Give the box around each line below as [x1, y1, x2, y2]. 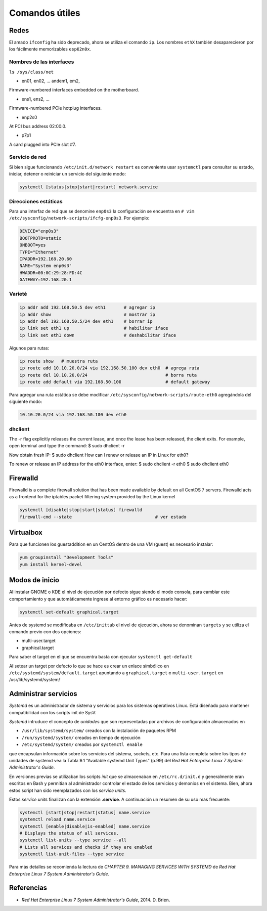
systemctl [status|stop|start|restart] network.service [19, 184, 158, 190]
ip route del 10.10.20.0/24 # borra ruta [19, 372, 197, 378]
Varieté [9, 291, 27, 298]
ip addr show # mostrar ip [19, 311, 155, 317]
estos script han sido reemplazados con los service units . [9, 787, 127, 793]
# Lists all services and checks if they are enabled [19, 844, 153, 850]
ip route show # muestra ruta [19, 358, 98, 364]
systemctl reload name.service [19, 817, 96, 823]
